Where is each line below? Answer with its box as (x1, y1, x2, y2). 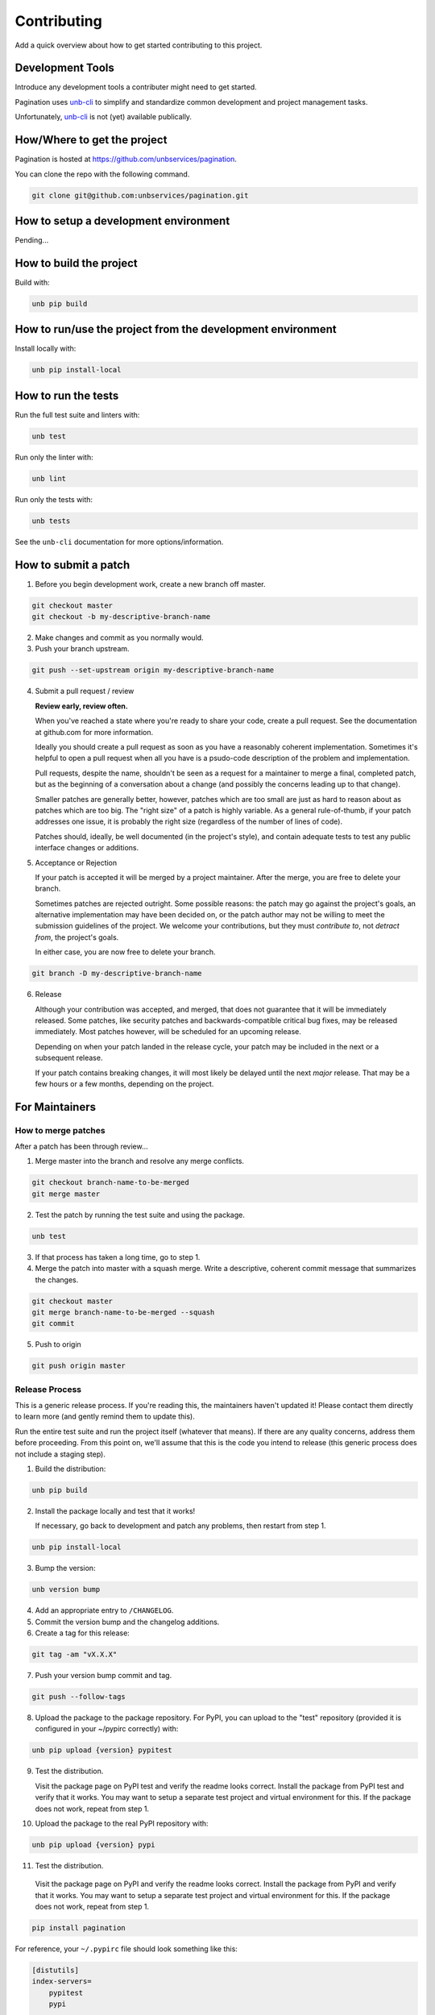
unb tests (31, 516, 71, 526)
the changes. (35, 1274, 79, 1285)
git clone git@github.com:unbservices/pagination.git (31, 190, 249, 200)
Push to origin (35, 1340, 82, 1349)
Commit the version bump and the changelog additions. (35, 1617, 220, 1627)
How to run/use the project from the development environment (14, 322, 338, 336)
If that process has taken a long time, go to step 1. (35, 1252, 201, 1261)
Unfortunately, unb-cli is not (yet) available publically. (14, 112, 193, 122)
